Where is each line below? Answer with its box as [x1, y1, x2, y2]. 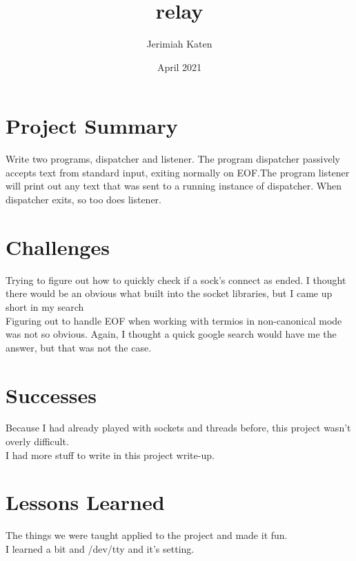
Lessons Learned [6, 488, 165, 516]
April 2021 [157, 59, 202, 74]
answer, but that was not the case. [6, 340, 152, 354]
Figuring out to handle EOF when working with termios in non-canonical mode [6, 313, 342, 327]
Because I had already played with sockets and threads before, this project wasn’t [6, 420, 351, 435]
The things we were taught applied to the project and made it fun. [6, 528, 288, 542]
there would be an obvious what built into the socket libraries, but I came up [6, 286, 333, 300]
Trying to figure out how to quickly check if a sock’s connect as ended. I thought [6, 272, 346, 287]
